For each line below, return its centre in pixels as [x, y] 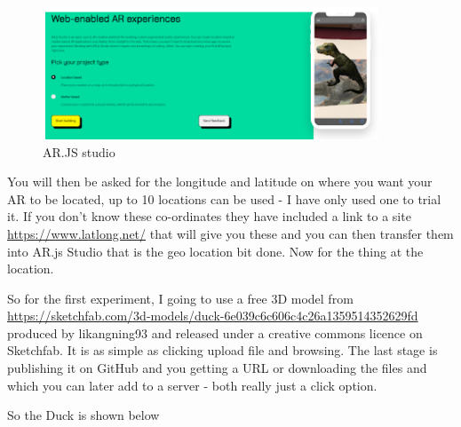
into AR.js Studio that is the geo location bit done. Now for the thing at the [215, 251]
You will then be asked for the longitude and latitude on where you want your [220, 182]
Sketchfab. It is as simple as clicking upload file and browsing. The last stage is [223, 350]
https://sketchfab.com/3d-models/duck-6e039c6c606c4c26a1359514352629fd [213, 316]
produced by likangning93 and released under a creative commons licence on [215, 332]
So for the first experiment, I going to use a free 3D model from [180, 298]
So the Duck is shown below [83, 415]
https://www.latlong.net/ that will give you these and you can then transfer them [230, 233]
